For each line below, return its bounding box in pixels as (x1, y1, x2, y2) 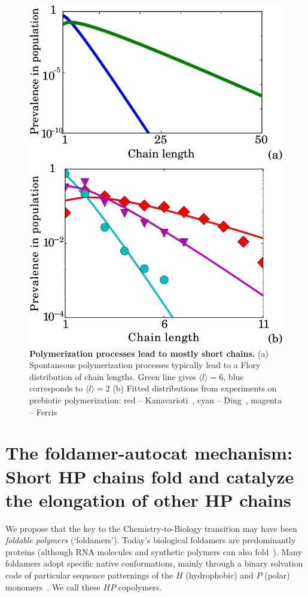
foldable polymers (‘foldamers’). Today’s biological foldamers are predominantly (5, 534, 296, 546)
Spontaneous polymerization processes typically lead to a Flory (29, 359, 261, 371)
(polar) (264, 569, 290, 581)
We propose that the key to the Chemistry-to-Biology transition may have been (5, 522, 297, 534)
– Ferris (29, 405, 57, 418)
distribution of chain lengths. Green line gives (29, 370, 196, 382)
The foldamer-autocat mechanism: (5, 440, 292, 465)
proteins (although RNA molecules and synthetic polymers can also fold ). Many (5, 545, 303, 558)
